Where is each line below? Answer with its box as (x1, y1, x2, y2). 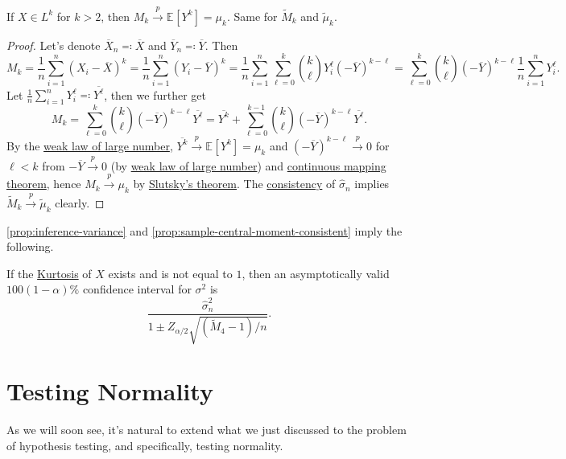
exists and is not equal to (108, 264, 233, 281)
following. (6, 238, 54, 255)
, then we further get (104, 86, 206, 103)
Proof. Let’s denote (6, 36, 101, 53)
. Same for (226, 7, 278, 24)
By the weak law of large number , (6, 137, 173, 154)
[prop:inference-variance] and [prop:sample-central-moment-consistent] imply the (6, 222, 403, 239)
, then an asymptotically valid (242, 264, 390, 281)
